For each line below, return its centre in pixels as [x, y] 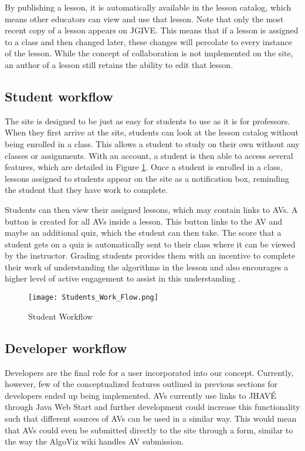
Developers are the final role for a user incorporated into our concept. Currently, [149, 372]
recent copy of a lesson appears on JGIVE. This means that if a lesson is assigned [152, 30]
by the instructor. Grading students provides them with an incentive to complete [150, 255]
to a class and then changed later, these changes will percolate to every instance [148, 41]
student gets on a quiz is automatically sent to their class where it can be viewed [150, 244]
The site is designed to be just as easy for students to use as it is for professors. [148, 121]
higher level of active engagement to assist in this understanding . [123, 278]
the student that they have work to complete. [87, 190]
